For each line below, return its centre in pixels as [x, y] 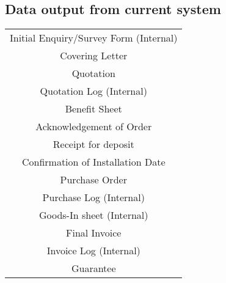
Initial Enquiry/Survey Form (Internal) [94, 38]
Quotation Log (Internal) [93, 91]
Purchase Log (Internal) [93, 197]
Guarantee [93, 268]
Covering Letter [94, 56]
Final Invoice [94, 233]
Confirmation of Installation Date [93, 162]
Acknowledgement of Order [94, 127]
